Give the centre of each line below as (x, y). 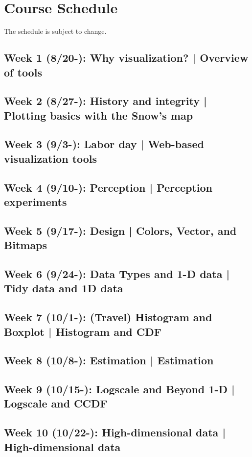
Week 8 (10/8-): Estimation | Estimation (109, 360)
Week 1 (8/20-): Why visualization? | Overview (126, 58)
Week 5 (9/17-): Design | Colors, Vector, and (120, 230)
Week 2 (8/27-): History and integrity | (105, 101)
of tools (23, 72)
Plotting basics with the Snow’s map (99, 115)
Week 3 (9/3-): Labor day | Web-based (104, 144)
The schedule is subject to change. (55, 31)
